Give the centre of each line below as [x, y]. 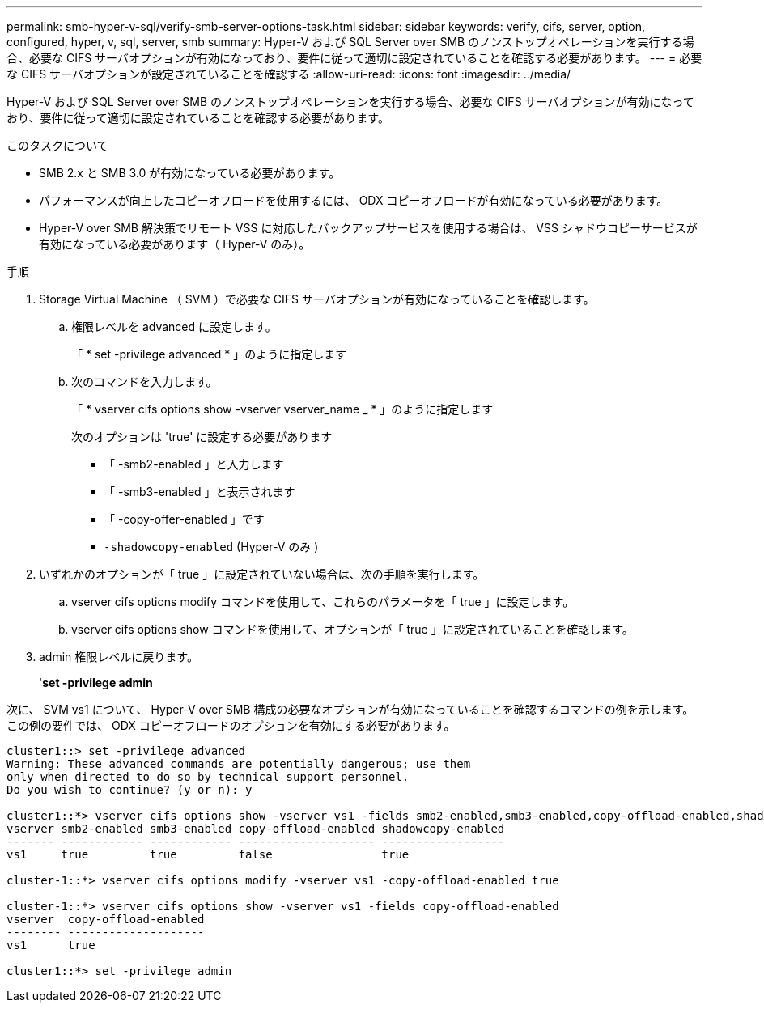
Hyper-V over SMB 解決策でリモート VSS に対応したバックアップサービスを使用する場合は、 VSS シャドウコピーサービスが [368, 228]
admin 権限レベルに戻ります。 [119, 657]
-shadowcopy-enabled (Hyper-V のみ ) [211, 547]
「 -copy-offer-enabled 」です [184, 519]
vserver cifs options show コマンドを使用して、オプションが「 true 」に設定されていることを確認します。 [352, 629]
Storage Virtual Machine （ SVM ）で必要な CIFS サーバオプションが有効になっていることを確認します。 [317, 299]
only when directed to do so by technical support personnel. [208, 777]
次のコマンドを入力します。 [144, 382]
